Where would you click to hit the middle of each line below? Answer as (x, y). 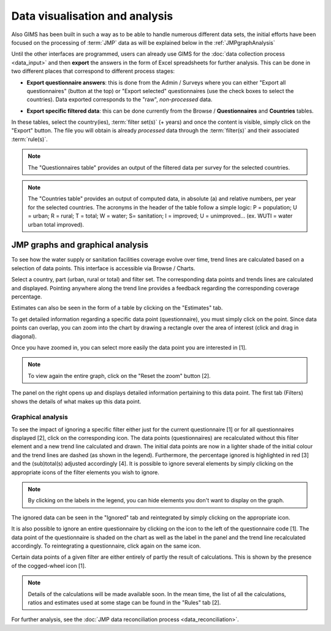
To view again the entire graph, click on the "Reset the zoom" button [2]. (119, 376)
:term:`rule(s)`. (30, 139)
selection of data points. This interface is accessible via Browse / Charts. (103, 268)
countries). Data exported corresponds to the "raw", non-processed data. (120, 100)
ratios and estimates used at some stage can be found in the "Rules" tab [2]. (124, 602)
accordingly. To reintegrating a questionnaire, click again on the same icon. (106, 546)
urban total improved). (56, 224)
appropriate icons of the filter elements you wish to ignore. (85, 472)
